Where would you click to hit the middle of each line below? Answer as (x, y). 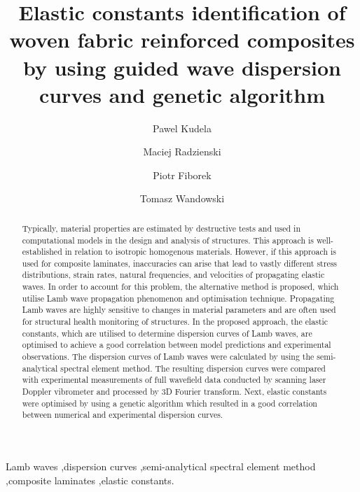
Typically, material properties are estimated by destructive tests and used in (161, 228)
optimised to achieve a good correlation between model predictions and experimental (176, 345)
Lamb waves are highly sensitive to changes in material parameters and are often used (179, 310)
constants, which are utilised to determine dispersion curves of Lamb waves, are (167, 333)
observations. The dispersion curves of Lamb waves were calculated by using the (168, 357)
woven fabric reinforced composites (182, 40)
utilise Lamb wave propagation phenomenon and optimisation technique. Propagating (178, 298)
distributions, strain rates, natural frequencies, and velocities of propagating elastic (173, 275)
